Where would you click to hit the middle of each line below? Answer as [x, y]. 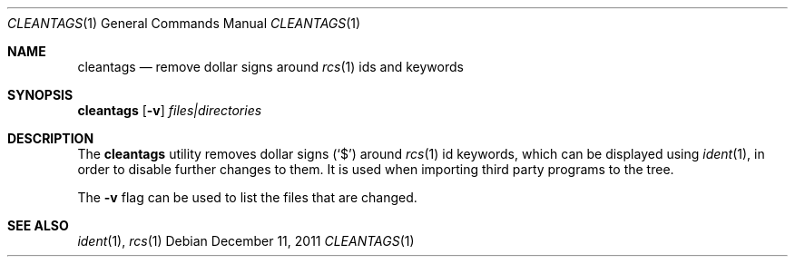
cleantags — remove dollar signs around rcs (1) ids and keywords [270, 67]
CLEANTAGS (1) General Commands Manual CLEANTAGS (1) [184, 23]
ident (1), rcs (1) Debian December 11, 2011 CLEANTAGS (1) [246, 241]
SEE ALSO [38, 225]
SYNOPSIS [40, 95]
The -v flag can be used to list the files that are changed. [247, 197]
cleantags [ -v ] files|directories [170, 110]
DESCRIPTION [51, 138]
